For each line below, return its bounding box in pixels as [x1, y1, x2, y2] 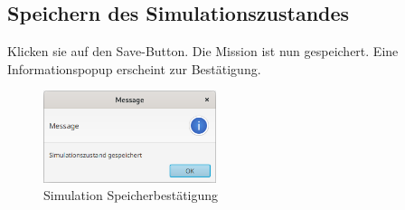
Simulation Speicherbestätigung [43, 186, 219, 205]
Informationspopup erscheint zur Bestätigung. [7, 59, 261, 78]
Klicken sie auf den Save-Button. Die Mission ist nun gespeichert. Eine [7, 42, 399, 61]
